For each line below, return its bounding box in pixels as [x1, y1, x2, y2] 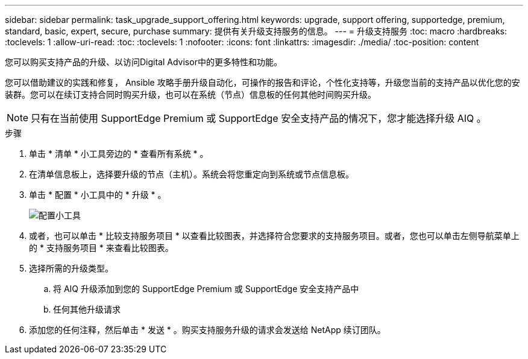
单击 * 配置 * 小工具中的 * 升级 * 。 [29, 189, 166, 200]
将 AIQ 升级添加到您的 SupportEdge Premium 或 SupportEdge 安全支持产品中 [53, 284, 359, 294]
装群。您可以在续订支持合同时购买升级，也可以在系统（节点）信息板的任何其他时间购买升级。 [5, 89, 376, 100]
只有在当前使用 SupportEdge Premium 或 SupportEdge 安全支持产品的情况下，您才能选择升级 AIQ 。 [31, 112, 486, 124]
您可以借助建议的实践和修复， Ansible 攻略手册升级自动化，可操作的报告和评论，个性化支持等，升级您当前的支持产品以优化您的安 [5, 77, 520, 87]
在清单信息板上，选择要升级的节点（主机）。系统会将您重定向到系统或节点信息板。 [29, 169, 354, 179]
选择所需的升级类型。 [29, 263, 113, 273]
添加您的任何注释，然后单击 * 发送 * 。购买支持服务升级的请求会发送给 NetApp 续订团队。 [29, 325, 386, 335]
